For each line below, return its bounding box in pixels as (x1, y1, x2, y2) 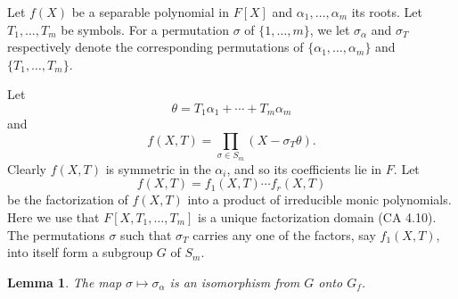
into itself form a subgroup (7, 243, 153, 262)
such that (120, 225, 172, 244)
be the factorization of (7, 190, 128, 209)
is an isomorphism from (169, 272, 300, 291)
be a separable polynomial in (71, 3, 229, 21)
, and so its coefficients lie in (226, 159, 382, 178)
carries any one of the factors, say (192, 225, 376, 244)
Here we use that (7, 207, 100, 226)
